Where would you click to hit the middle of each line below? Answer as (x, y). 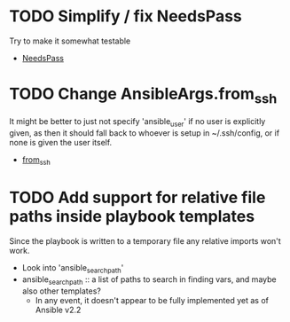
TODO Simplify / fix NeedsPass (125, 16)
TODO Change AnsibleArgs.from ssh (143, 96)
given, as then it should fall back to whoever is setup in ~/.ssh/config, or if (145, 133)
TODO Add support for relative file (137, 198)
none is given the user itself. (61, 143)
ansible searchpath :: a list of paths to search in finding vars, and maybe (149, 280)
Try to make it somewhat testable (70, 41)
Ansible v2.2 (58, 310)
